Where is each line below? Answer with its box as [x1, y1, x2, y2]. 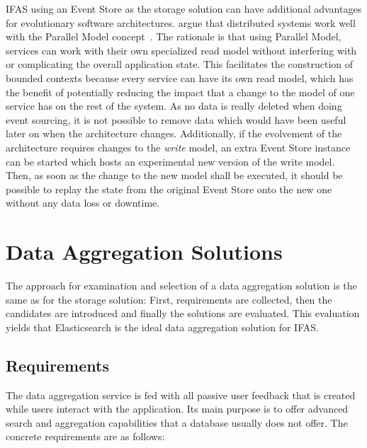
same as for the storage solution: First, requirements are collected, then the [6, 292, 332, 306]
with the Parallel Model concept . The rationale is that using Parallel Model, [6, 29, 341, 44]
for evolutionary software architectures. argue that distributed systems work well [6, 15, 356, 30]
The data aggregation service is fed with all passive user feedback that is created [6, 387, 356, 402]
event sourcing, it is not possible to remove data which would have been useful [6, 112, 346, 127]
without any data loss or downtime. [6, 195, 160, 210]
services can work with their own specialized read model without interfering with [6, 42, 357, 57]
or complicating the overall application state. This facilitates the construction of [6, 57, 354, 71]
